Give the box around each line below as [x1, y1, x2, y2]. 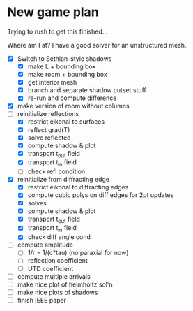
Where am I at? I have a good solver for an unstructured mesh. [7, 41, 187, 49]
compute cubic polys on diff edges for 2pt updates [27, 191, 174, 199]
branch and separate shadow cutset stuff [27, 86, 146, 94]
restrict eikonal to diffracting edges [27, 183, 129, 191]
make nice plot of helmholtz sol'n [17, 280, 113, 289]
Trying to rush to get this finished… [7, 27, 108, 36]
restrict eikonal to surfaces [27, 117, 105, 126]
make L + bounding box [27, 62, 96, 71]
